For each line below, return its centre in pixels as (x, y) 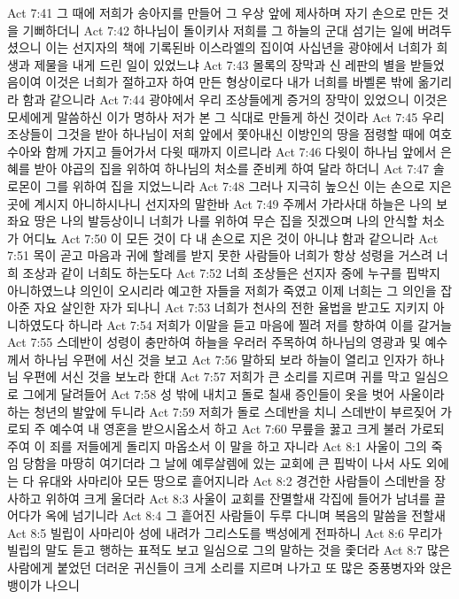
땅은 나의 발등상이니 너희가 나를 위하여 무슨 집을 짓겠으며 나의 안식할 (226, 221)
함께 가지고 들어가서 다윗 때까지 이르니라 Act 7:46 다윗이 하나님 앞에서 (241, 151)
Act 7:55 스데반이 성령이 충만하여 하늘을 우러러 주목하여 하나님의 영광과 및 (214, 342)
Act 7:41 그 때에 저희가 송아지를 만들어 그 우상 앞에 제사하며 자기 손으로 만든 (220, 12)
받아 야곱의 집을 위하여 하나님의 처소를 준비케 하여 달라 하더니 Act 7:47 (232, 169)
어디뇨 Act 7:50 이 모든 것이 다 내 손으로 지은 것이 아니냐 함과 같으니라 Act (230, 238)
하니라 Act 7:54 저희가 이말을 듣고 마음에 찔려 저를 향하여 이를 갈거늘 (260, 324)
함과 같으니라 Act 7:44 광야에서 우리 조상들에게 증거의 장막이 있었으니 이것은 (235, 99)
